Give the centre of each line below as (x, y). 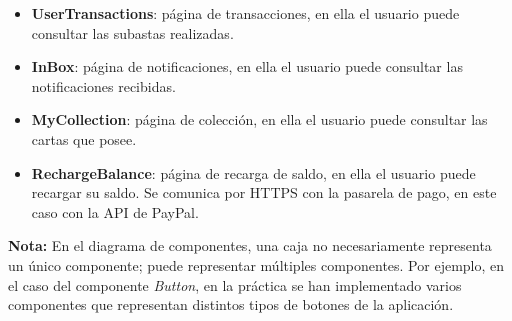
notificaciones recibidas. (103, 85)
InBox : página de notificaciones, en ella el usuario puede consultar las (247, 66)
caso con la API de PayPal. (115, 211)
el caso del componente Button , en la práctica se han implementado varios (235, 284)
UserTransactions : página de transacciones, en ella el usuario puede (245, 13)
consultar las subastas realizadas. (132, 32)
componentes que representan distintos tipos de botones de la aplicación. (231, 304)
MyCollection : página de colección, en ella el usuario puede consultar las (259, 119)
